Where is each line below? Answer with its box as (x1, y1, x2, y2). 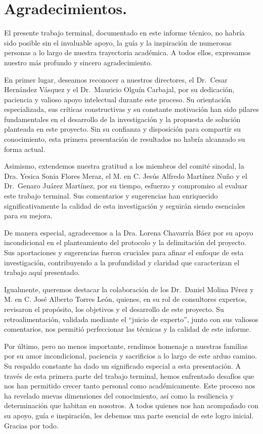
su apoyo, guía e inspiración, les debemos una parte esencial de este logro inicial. (4, 410, 254, 420)
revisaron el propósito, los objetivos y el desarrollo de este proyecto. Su (4, 303, 224, 314)
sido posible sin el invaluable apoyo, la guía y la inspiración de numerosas (4, 37, 232, 48)
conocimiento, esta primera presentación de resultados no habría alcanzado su (4, 134, 245, 144)
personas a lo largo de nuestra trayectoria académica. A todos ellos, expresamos (4, 47, 251, 58)
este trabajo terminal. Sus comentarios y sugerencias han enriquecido (4, 190, 218, 201)
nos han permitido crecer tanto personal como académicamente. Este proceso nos (4, 380, 255, 391)
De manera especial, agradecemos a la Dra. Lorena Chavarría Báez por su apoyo (4, 227, 253, 238)
